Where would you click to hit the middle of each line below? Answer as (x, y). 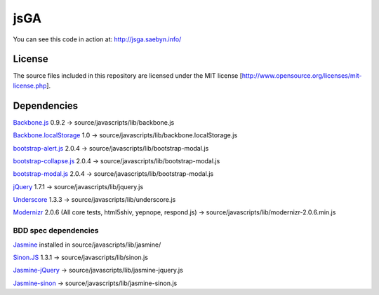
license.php (30, 85)
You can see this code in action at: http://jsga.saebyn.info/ (97, 39)
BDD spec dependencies (56, 231)
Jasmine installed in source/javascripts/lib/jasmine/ (87, 245)
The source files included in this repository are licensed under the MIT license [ (127, 76)
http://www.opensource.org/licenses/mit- (302, 76)
